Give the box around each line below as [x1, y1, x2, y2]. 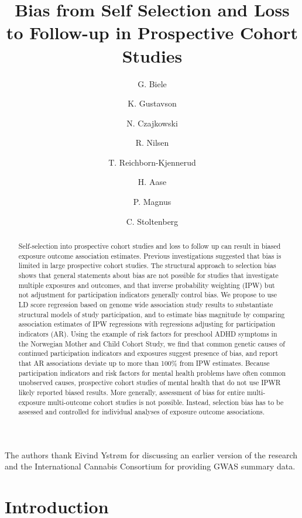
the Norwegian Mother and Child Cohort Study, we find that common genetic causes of [18, 338, 285, 348]
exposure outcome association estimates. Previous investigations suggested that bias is [18, 251, 282, 260]
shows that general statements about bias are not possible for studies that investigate [18, 270, 279, 280]
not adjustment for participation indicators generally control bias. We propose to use [18, 290, 277, 300]
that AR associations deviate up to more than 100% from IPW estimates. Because [18, 358, 270, 368]
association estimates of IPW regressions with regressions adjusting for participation [18, 319, 276, 329]
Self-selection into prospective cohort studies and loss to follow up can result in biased [18, 241, 281, 251]
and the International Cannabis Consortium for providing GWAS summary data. [5, 460, 296, 472]
